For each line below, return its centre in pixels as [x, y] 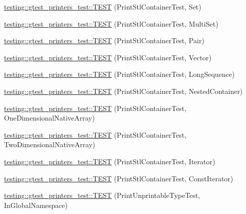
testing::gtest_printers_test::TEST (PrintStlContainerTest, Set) [103, 7]
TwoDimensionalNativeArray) [50, 144]
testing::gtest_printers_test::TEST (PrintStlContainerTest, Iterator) [110, 161]
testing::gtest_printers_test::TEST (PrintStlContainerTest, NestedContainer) [124, 91]
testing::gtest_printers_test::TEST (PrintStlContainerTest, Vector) [108, 57]
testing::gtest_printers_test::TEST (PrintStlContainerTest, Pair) [104, 40]
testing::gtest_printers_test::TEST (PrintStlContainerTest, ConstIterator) [119, 178]
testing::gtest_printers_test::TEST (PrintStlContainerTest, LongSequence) [119, 74]
